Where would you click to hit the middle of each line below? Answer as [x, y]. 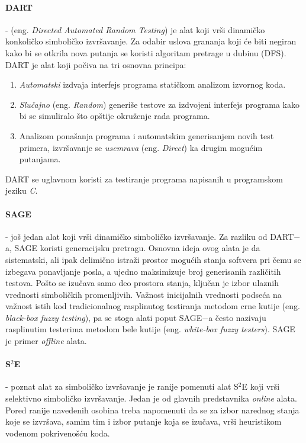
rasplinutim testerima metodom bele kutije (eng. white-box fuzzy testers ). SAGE [150, 329]
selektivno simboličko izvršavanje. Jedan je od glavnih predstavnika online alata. [151, 398]
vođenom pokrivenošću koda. [58, 433]
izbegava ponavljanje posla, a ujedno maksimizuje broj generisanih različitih [143, 271]
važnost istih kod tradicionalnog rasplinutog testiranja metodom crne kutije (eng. [153, 306]
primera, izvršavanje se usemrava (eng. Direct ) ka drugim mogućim [141, 147]
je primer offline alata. [46, 341]
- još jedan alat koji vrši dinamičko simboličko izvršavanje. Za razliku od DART [150, 236]
